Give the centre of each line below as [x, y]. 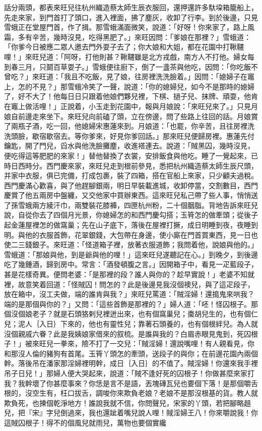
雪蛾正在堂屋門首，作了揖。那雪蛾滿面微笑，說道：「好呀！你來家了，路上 [126, 27]
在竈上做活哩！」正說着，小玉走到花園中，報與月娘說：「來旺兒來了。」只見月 [131, 106]
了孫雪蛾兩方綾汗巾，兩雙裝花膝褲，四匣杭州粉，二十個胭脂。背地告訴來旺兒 [131, 205]
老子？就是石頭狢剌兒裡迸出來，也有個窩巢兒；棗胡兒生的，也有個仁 [145, 314]
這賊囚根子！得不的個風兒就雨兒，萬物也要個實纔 [85, 422]
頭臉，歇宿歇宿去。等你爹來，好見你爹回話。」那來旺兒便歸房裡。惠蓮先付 [133, 136]
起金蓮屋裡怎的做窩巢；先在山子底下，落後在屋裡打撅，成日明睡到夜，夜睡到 [131, 225]
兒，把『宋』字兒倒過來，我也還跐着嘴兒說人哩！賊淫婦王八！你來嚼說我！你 [131, 413]
